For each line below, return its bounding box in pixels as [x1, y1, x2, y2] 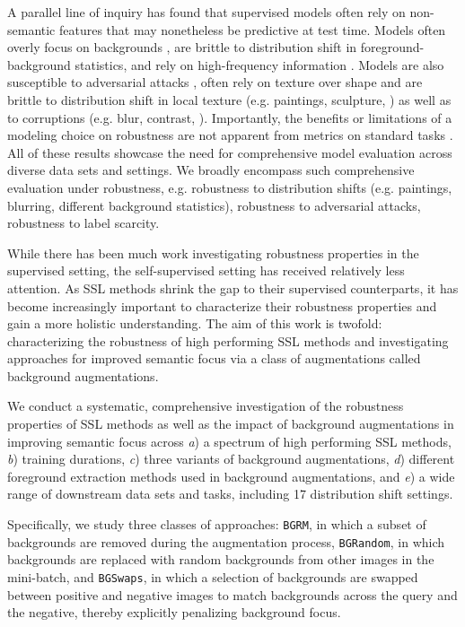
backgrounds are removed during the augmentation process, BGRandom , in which [7, 532, 445, 551]
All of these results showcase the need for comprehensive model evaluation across [7, 143, 452, 161]
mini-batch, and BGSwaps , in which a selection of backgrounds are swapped [7, 567, 418, 586]
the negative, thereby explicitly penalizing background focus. [7, 603, 341, 622]
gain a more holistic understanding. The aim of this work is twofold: [7, 314, 382, 333]
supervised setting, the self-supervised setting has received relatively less [7, 261, 405, 280]
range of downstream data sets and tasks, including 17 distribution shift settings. [7, 484, 453, 503]
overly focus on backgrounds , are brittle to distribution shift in [7, 38, 357, 57]
